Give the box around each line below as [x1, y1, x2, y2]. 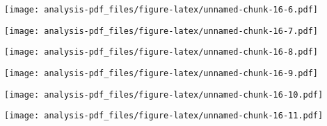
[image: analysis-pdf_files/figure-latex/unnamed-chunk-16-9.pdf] [4, 68, 319, 78]
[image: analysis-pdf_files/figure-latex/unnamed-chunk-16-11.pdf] [4, 111, 324, 121]
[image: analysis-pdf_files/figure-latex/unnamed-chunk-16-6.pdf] [4, 5, 319, 15]
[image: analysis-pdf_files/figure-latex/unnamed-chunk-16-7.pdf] [4, 26, 319, 36]
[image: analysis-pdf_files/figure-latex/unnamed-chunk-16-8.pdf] [4, 47, 319, 57]
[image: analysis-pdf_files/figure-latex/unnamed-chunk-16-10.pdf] [4, 89, 324, 100]
